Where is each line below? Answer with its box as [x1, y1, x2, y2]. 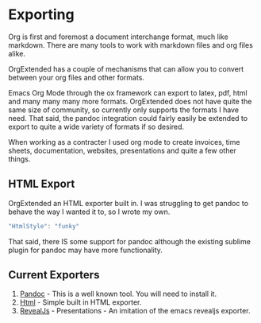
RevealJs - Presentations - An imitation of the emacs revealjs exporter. [19, 306, 251, 316]
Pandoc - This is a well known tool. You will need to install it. [19, 289, 217, 299]
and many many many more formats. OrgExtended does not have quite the [8, 96, 252, 106]
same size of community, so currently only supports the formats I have [8, 105, 240, 115]
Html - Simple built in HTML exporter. [19, 298, 142, 307]
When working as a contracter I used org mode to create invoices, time [8, 137, 240, 146]
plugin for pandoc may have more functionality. [8, 245, 163, 255]
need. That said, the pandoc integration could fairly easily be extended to [8, 113, 248, 123]
